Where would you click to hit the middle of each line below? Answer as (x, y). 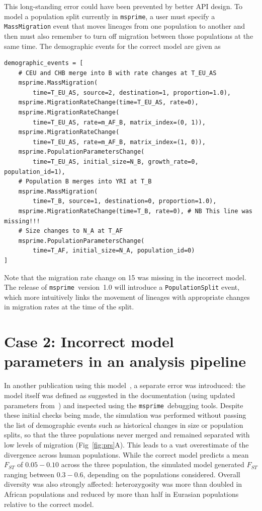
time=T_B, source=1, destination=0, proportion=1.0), (125, 201)
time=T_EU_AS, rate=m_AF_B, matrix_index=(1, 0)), (119, 142)
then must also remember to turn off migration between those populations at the (129, 36)
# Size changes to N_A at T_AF (71, 231)
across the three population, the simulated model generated (153, 464)
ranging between (29, 474)
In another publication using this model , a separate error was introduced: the (125, 385)
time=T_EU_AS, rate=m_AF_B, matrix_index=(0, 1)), (119, 122)
